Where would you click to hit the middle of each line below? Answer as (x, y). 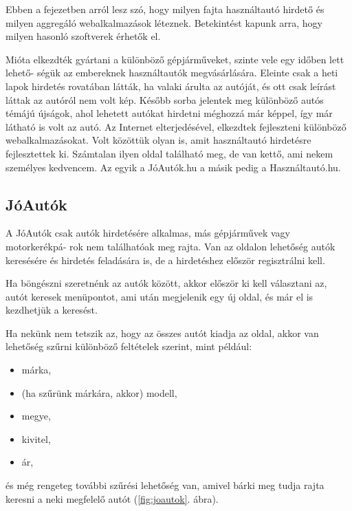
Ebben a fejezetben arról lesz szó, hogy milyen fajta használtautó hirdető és (165, 9)
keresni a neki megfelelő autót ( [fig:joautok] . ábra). (112, 498)
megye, (36, 416)
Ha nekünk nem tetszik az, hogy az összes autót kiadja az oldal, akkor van (162, 333)
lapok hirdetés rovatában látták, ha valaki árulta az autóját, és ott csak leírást (171, 86)
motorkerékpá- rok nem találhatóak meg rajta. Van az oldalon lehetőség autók (170, 246)
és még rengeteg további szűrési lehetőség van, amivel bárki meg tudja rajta (165, 485)
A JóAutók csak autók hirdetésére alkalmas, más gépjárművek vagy (148, 233)
